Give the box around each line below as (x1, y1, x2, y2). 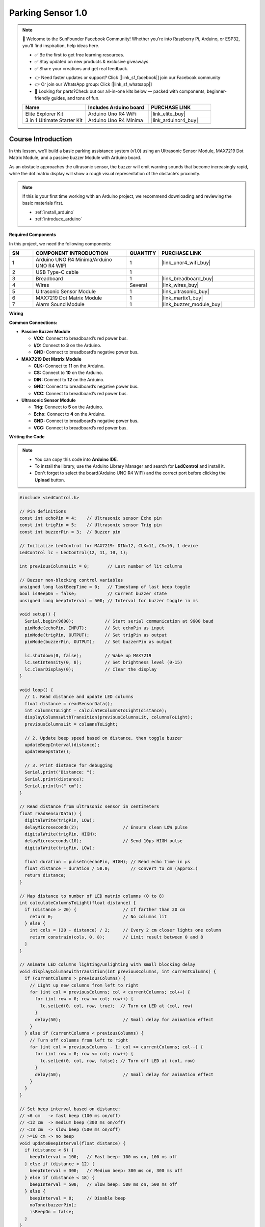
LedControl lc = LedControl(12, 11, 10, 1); (19, 550, 129, 555)
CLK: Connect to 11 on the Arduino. (33, 363, 105, 369)
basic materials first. (22, 200, 64, 206)
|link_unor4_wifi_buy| (161, 259, 211, 266)
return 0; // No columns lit (29, 913, 167, 919)
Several (129, 282, 147, 289)
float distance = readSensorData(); (25, 701, 113, 706)
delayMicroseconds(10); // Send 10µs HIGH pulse (25, 838, 183, 844)
